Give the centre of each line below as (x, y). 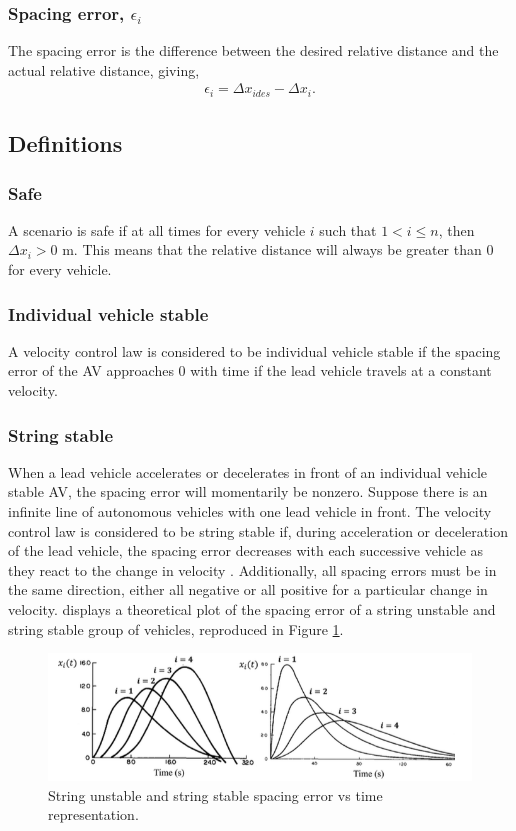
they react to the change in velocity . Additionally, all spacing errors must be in (252, 569)
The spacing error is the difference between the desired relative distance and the (253, 50)
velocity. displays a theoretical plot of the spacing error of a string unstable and (252, 609)
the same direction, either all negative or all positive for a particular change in (248, 589)
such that (348, 229)
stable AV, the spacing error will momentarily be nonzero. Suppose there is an (248, 491)
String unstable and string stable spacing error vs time (215, 794)
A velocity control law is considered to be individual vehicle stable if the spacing (254, 350)
